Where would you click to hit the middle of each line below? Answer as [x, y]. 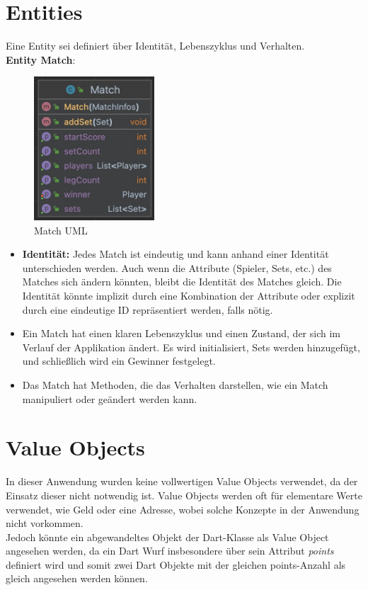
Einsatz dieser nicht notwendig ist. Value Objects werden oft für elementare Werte [184, 495]
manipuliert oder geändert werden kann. [110, 398]
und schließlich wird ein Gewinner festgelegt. [119, 361]
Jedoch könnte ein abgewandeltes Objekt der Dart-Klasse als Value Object [167, 537]
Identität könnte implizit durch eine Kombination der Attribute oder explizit [189, 296]
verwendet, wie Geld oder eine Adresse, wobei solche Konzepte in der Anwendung [183, 509]
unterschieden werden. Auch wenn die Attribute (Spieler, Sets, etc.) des [177, 267]
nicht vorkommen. [45, 523]
